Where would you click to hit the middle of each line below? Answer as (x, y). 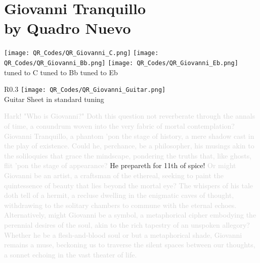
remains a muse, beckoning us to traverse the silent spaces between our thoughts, (130, 245)
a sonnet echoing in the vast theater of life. (71, 254)
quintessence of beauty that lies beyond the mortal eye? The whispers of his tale (129, 185)
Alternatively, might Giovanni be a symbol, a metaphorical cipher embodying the (130, 215)
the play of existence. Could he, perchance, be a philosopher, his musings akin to (129, 146)
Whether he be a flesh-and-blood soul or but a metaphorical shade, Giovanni (123, 234)
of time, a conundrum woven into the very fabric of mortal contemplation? (119, 126)
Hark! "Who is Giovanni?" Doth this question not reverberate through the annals (130, 116)
